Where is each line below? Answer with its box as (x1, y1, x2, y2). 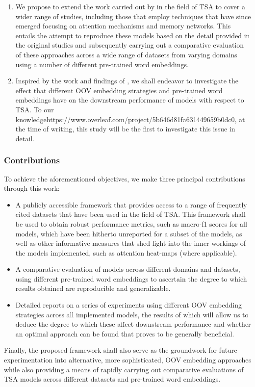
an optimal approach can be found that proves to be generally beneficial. (15, 328, 234, 338)
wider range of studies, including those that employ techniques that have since (15, 11, 251, 21)
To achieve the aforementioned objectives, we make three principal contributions (4, 173, 245, 183)
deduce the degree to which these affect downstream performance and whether (15, 319, 251, 329)
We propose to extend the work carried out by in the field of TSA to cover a (15, 1, 245, 11)
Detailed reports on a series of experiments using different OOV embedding (15, 300, 242, 310)
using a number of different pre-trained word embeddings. (15, 59, 189, 69)
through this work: (4, 183, 60, 193)
